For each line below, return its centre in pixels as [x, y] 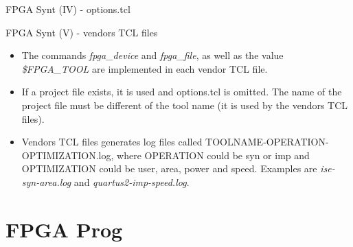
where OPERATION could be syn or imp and [213, 155]
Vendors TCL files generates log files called [112, 142]
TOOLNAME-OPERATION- [267, 142]
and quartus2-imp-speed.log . [132, 181]
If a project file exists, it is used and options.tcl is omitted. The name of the [182, 92]
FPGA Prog [64, 229]
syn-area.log [46, 181]
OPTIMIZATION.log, [68, 155]
